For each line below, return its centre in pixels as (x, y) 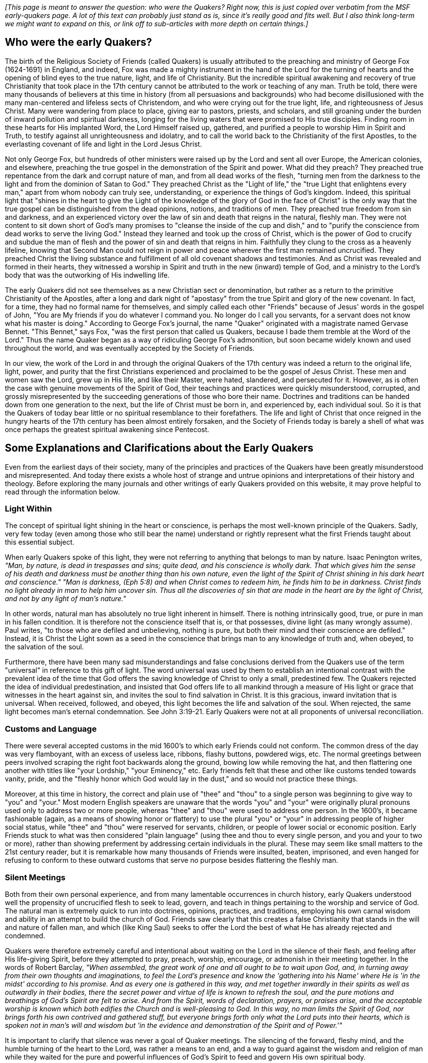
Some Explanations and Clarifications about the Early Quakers (159, 448)
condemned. (25, 935)
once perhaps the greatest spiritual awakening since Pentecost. (107, 429)
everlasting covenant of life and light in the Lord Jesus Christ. (104, 144)
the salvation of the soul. (44, 647)
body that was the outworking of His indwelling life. (87, 275)
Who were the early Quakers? (78, 42)
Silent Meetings (35, 877)
